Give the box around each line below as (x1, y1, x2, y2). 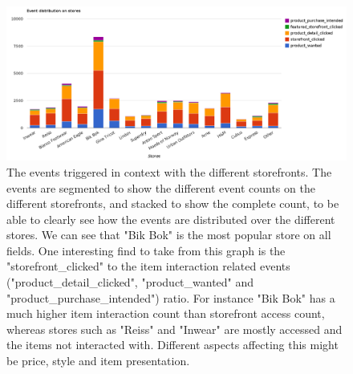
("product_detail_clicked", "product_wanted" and (6, 274, 254, 291)
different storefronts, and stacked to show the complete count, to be (6, 195, 339, 212)
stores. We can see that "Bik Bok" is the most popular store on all (6, 226, 331, 243)
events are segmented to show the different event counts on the (6, 179, 315, 196)
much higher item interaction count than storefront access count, (6, 305, 325, 322)
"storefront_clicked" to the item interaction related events (6, 258, 290, 274)
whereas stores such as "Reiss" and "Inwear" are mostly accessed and (6, 320, 343, 337)
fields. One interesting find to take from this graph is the (6, 242, 286, 258)
